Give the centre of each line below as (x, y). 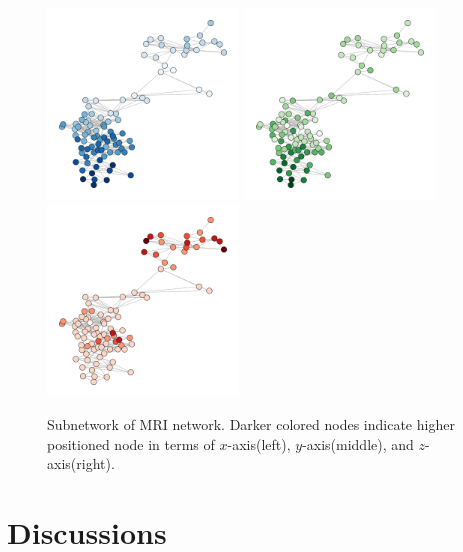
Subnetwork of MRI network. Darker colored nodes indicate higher (251, 424)
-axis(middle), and (358, 443)
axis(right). (81, 463)
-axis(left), (259, 443)
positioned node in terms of (131, 443)
